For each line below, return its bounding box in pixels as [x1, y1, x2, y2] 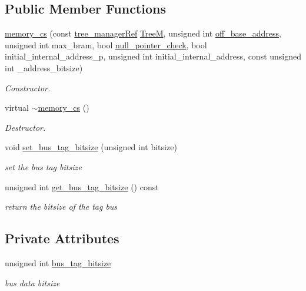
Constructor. [5, 81, 51, 94]
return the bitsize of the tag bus [5, 200, 118, 213]
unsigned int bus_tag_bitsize [5, 256, 111, 269]
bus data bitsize [5, 276, 60, 289]
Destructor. [5, 121, 46, 133]
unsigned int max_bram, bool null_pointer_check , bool [5, 38, 207, 51]
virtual [5, 101, 29, 114]
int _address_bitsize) [5, 61, 83, 74]
